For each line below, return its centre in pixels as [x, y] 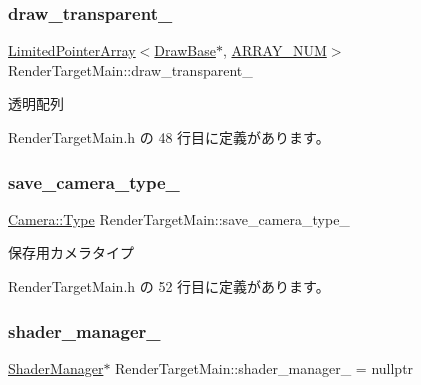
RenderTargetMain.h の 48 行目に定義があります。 [169, 137]
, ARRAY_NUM [274, 50]
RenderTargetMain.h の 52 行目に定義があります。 [169, 286]
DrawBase [185, 50]
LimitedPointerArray [72, 50]
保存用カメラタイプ [71, 252]
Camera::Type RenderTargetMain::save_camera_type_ [179, 218]
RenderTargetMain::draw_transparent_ [130, 69]
